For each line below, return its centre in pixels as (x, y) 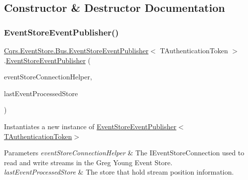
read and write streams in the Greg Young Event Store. (88, 162)
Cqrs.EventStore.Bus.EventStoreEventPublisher (76, 50)
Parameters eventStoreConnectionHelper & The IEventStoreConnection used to (124, 153)
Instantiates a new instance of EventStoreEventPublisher (90, 126)
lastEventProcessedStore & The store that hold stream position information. (119, 172)
